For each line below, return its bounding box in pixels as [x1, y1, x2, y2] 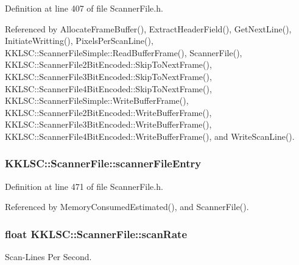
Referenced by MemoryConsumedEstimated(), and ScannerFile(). [5, 200, 249, 213]
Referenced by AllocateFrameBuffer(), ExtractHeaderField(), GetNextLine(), [5, 22, 292, 35]
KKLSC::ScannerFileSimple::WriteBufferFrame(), [5, 94, 189, 107]
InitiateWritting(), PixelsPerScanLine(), [5, 34, 153, 47]
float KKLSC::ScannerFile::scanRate [5, 226, 188, 241]
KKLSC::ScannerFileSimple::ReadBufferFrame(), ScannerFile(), [5, 46, 242, 59]
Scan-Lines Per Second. [5, 250, 92, 263]
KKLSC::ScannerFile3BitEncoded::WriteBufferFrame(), [5, 118, 212, 131]
